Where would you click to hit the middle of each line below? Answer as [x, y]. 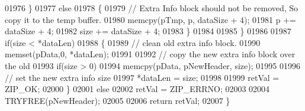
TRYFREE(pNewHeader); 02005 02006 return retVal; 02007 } [118, 100]
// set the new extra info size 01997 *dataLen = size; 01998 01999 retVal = [142, 77]
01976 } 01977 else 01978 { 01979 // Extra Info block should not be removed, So [152, 8]
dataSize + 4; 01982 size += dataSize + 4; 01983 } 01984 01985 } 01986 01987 [148, 31]
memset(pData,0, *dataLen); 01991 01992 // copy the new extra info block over [150, 54]
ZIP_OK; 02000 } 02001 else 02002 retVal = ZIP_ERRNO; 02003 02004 [137, 89]
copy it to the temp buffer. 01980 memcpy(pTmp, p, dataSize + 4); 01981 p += [150, 19]
